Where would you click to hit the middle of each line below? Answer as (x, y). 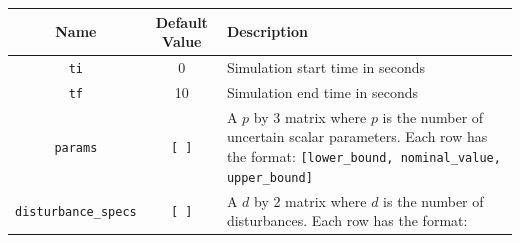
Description (267, 31)
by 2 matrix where (310, 200)
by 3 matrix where (310, 116)
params (76, 148)
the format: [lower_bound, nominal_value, (363, 155)
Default (181, 21)
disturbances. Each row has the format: (347, 220)
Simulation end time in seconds (322, 91)
